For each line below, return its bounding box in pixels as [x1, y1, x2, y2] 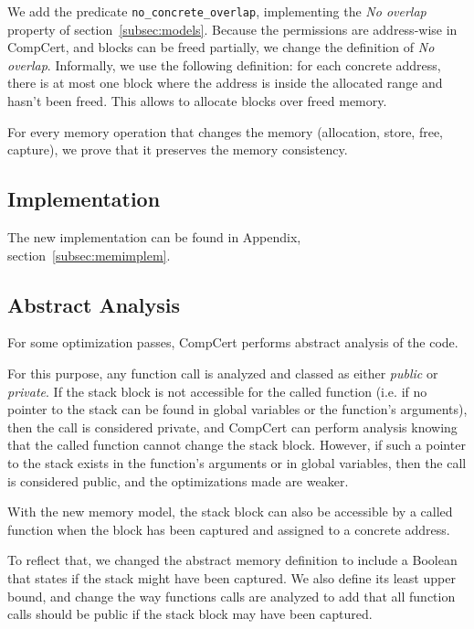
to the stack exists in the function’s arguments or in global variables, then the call [7, 453, 467, 472]
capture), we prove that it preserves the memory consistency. [7, 140, 348, 159]
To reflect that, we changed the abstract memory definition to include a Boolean [7, 550, 458, 570]
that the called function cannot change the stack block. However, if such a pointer [7, 435, 466, 454]
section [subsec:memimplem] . [7, 245, 171, 264]
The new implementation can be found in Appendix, [7, 228, 301, 247]
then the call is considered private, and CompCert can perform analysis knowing [7, 417, 458, 436]
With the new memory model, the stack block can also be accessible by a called [7, 502, 453, 521]
